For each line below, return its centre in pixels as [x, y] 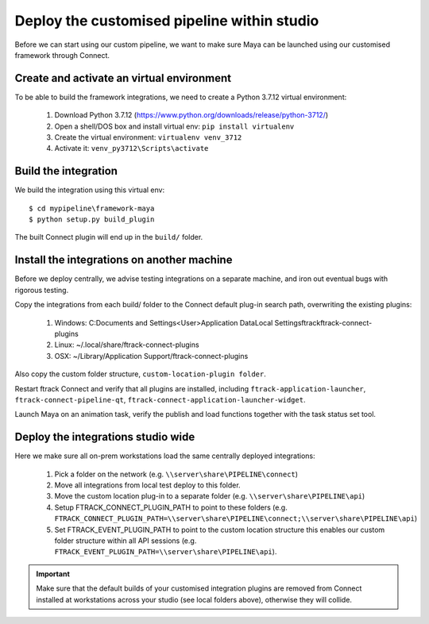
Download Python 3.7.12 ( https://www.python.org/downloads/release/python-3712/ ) [191, 115]
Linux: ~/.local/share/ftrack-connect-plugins [127, 345]
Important [53, 574]
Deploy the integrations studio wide [105, 437]
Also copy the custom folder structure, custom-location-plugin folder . [140, 374]
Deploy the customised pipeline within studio [167, 21]
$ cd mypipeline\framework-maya [92, 208]
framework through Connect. [62, 55]
